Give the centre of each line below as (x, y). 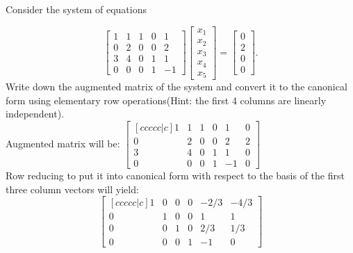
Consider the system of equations (76, 9)
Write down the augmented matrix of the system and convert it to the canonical (176, 87)
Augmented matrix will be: (63, 143)
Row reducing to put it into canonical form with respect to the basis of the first (175, 175)
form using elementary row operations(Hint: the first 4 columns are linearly (166, 100)
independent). (35, 114)
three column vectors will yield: (72, 189)
